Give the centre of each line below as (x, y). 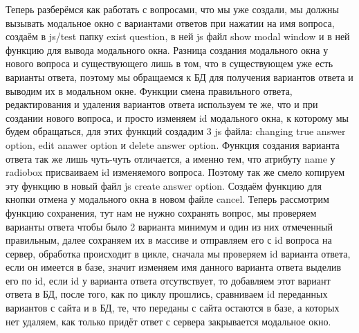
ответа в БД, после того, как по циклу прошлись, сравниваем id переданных (167, 294)
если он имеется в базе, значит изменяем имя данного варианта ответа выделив (174, 267)
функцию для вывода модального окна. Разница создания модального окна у (167, 49)
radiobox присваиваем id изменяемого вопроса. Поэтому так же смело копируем (175, 172)
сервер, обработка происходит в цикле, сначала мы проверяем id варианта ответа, (178, 253)
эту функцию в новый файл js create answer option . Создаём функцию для (164, 185)
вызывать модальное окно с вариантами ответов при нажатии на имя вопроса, (170, 22)
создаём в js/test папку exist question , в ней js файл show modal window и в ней (178, 36)
